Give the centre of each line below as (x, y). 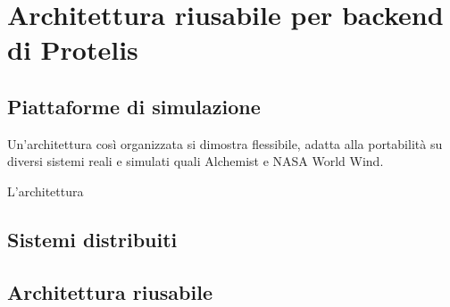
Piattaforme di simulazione (134, 106)
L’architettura (46, 191)
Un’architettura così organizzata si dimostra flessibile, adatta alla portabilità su (225, 143)
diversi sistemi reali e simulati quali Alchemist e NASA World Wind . (196, 161)
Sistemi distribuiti (92, 239)
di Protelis (73, 50)
